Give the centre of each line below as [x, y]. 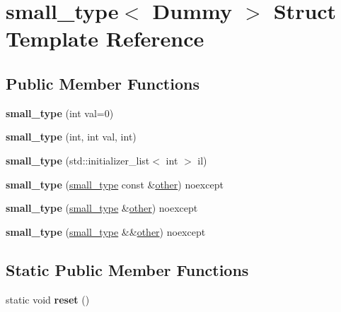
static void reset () [48, 299]
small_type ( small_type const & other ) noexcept [115, 184]
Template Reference [105, 38]
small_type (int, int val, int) [71, 137]
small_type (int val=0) [60, 113]
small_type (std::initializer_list [78, 160]
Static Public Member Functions [127, 269]
